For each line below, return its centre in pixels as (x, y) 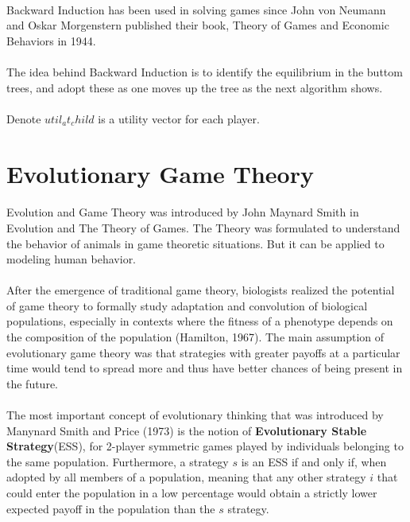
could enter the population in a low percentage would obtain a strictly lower (192, 493)
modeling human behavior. (72, 259)
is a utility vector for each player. (179, 118)
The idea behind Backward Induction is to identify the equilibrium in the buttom (205, 71)
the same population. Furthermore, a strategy (118, 461)
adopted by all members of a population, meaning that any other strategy (186, 477)
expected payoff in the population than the (111, 508)
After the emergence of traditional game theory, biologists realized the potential (201, 290)
